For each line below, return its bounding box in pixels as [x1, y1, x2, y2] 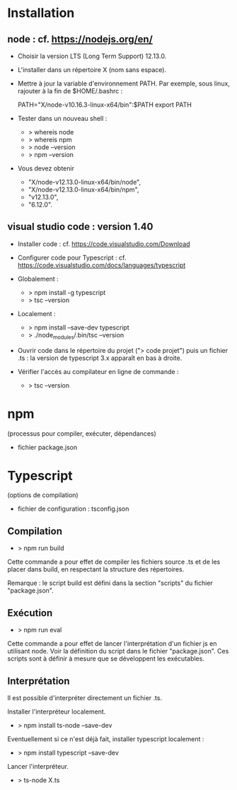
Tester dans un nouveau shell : [17, 115, 108, 122]
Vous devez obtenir [17, 164, 74, 173]
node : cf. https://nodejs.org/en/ [7, 33, 154, 45]
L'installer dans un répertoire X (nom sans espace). [17, 66, 167, 74]
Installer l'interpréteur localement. [7, 707, 106, 716]
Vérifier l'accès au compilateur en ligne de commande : [17, 367, 179, 376]
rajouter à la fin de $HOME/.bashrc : [17, 87, 123, 95]
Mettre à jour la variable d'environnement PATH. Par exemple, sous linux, [17, 79, 230, 88]
